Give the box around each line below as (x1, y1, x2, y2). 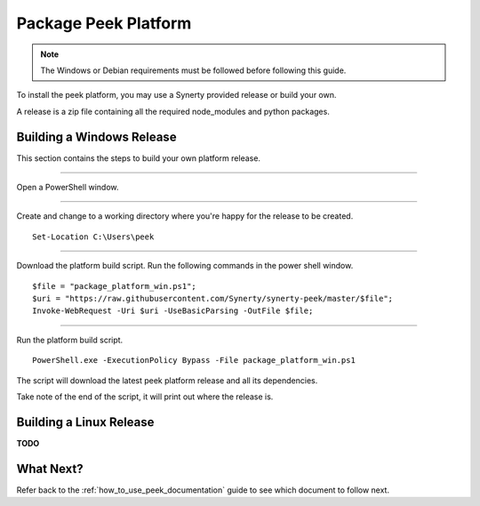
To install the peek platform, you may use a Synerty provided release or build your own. (16, 90, 337, 100)
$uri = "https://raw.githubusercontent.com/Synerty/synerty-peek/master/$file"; (32, 293, 394, 303)
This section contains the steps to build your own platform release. (16, 152, 261, 164)
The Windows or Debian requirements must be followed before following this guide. (40, 65, 347, 76)
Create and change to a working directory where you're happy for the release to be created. (16, 211, 354, 221)
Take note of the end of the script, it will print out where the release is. (16, 391, 274, 402)
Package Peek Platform (16, 13, 192, 33)
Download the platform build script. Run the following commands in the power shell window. (16, 261, 354, 271)
